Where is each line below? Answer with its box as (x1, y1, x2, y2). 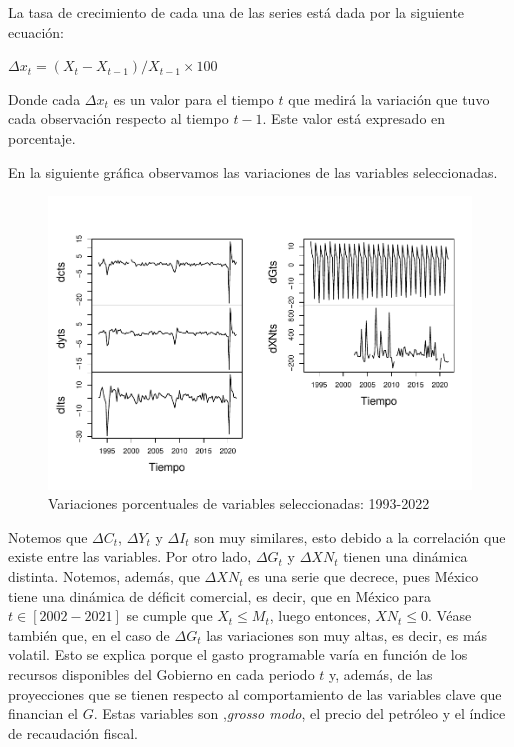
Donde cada (8, 88, 81, 109)
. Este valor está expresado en (262, 108, 446, 129)
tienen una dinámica (343, 546, 468, 567)
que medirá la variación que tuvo (288, 88, 490, 109)
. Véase (428, 605, 472, 626)
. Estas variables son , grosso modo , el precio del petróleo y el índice (93, 703, 506, 724)
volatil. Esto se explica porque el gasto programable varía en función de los (8, 644, 468, 665)
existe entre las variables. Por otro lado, (8, 546, 252, 567)
